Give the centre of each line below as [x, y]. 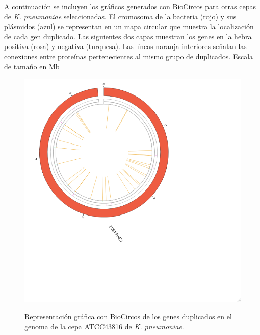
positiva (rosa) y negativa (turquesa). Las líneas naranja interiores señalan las [125, 46]
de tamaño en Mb [32, 66]
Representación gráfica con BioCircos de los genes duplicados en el [128, 316]
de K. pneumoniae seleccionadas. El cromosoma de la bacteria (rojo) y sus [120, 16]
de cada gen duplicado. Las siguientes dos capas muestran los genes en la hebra [128, 36]
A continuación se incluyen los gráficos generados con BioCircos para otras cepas [130, 6]
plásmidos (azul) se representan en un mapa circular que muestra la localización [129, 26]
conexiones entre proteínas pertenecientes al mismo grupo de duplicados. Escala [129, 56]
